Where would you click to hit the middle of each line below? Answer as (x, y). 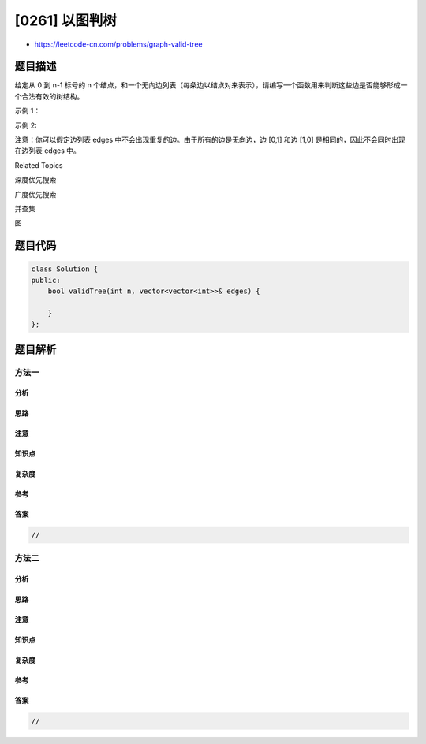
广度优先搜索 (35, 194)
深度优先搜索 (35, 180)
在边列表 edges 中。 (47, 151)
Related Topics (39, 165)
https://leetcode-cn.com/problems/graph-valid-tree (118, 44)
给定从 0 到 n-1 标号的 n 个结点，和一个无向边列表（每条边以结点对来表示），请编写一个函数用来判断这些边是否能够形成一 (211, 85)
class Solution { (65, 269)
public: (46, 280)
